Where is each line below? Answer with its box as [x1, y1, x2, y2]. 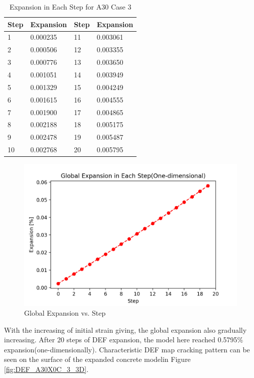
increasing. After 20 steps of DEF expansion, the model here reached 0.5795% [4, 334, 243, 345]
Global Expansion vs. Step [24, 308, 106, 318]
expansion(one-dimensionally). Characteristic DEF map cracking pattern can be [4, 344, 250, 354]
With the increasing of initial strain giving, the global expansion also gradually [4, 324, 247, 335]
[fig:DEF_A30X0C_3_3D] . [4, 364, 89, 374]
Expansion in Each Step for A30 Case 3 [9, 2, 132, 12]
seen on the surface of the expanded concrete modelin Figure [4, 354, 191, 364]
